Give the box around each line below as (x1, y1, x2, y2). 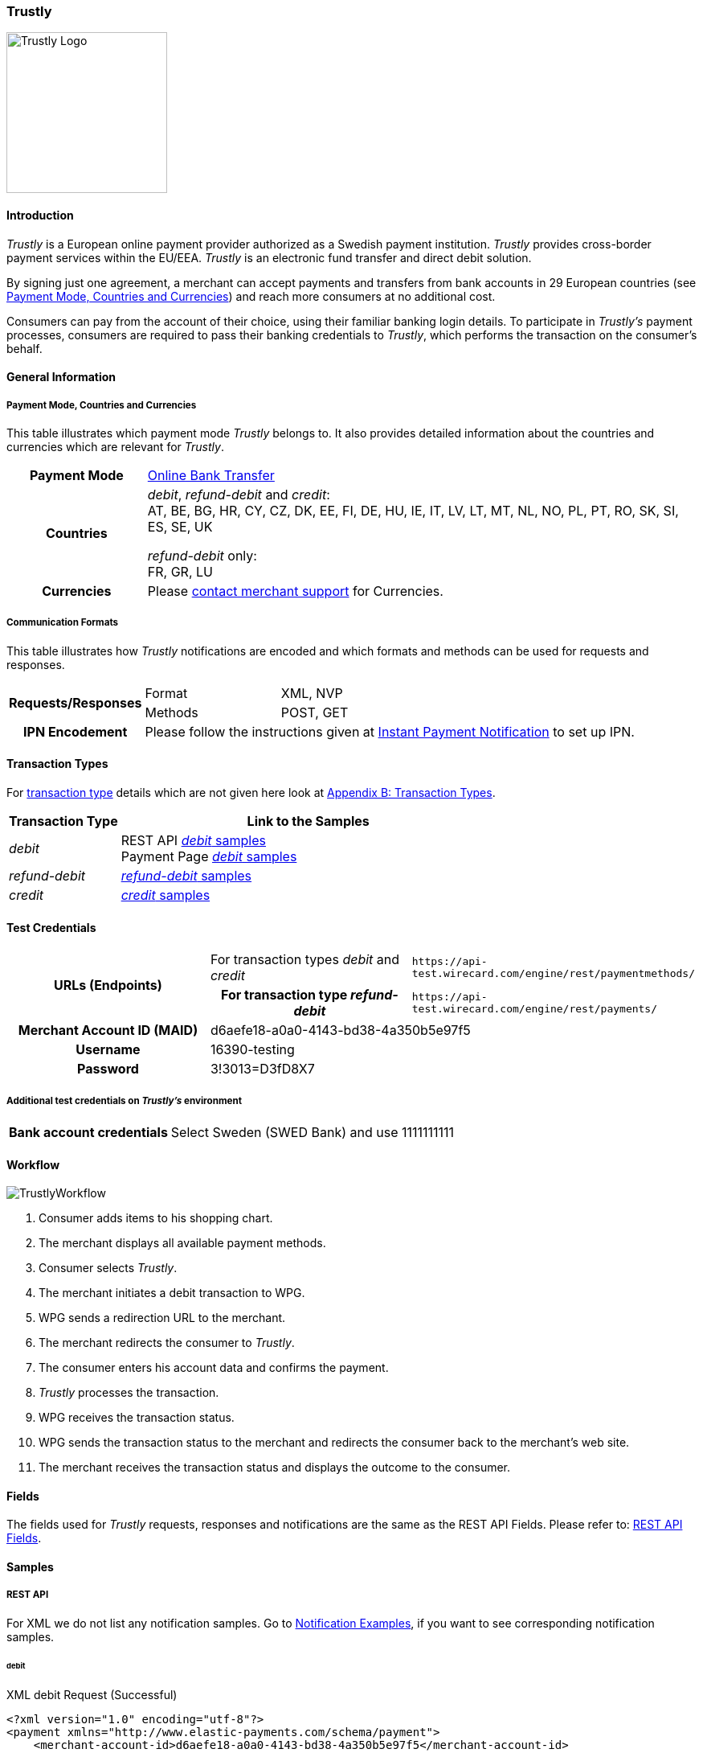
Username (76, 1041, 141, 1058)
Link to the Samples (247, 812, 370, 829)
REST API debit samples (121, 831, 266, 848)
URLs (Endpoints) (54, 977, 162, 994)
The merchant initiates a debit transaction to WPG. (39, 1286, 305, 1300)
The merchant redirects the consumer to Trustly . (39, 1336, 295, 1350)
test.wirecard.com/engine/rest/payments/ (411, 1003, 658, 1016)
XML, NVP (280, 684, 343, 701)
